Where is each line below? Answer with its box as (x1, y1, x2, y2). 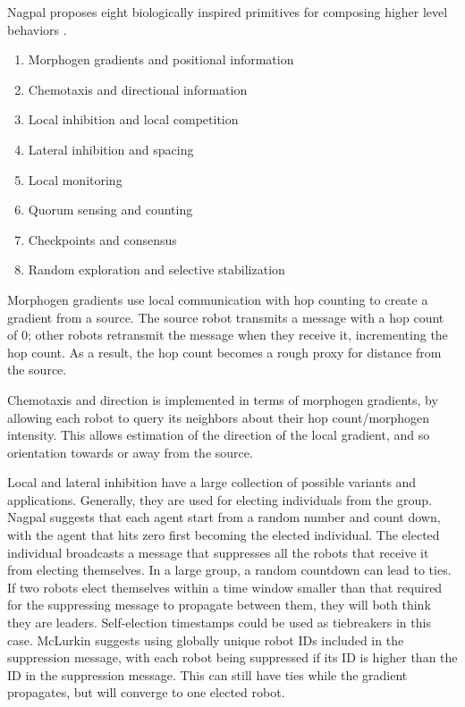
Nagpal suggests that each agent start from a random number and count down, (7, 508, 441, 526)
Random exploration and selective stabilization (28, 260, 285, 279)
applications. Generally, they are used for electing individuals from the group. (7, 490, 433, 509)
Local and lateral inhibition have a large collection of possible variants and (7, 473, 417, 492)
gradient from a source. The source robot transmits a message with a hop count (7, 307, 444, 326)
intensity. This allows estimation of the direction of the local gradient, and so (7, 425, 430, 444)
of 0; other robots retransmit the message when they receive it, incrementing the (7, 325, 448, 344)
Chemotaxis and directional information (28, 80, 248, 98)
